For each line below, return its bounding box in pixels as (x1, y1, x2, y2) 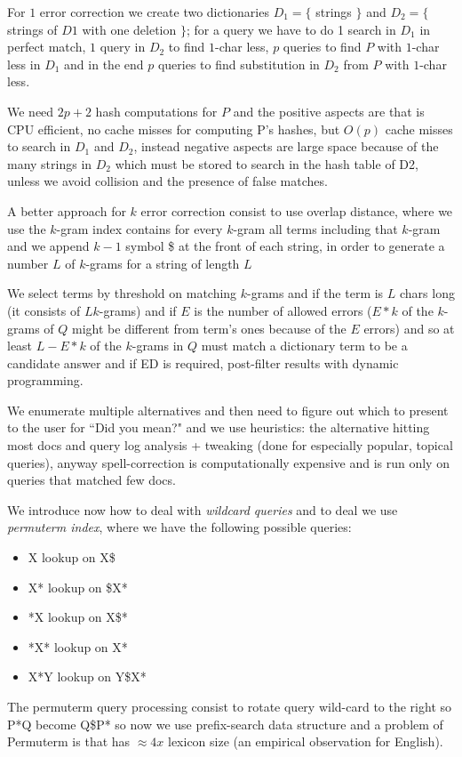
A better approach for (7, 201, 126, 220)
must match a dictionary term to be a (201, 336, 408, 355)
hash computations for (95, 101, 218, 120)
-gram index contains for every (56, 219, 223, 238)
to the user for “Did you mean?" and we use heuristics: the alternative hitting (7, 418, 430, 437)
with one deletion (82, 20, 177, 38)
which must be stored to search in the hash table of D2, (115, 154, 418, 173)
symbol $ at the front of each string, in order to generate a (125, 237, 445, 255)
